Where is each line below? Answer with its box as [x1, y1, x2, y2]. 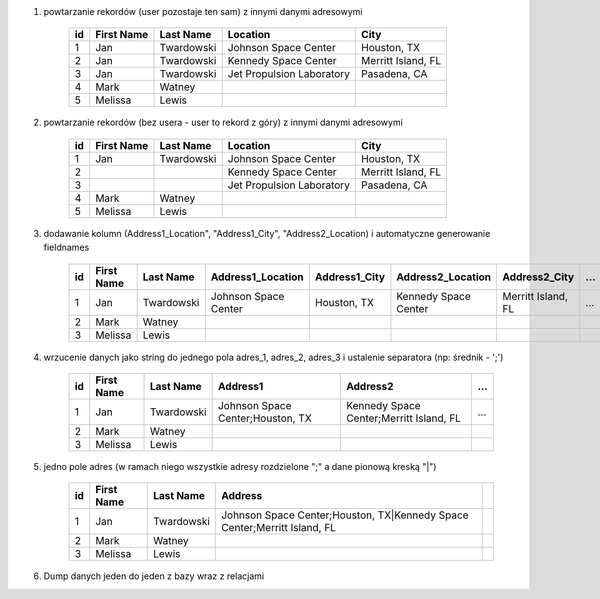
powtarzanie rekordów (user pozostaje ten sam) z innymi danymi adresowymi [43, 6, 363, 17]
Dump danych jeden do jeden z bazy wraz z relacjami [43, 570, 265, 582]
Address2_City [501, 270, 575, 284]
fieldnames [43, 241, 90, 254]
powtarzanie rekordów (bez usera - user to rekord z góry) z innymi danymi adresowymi [43, 116, 404, 129]
